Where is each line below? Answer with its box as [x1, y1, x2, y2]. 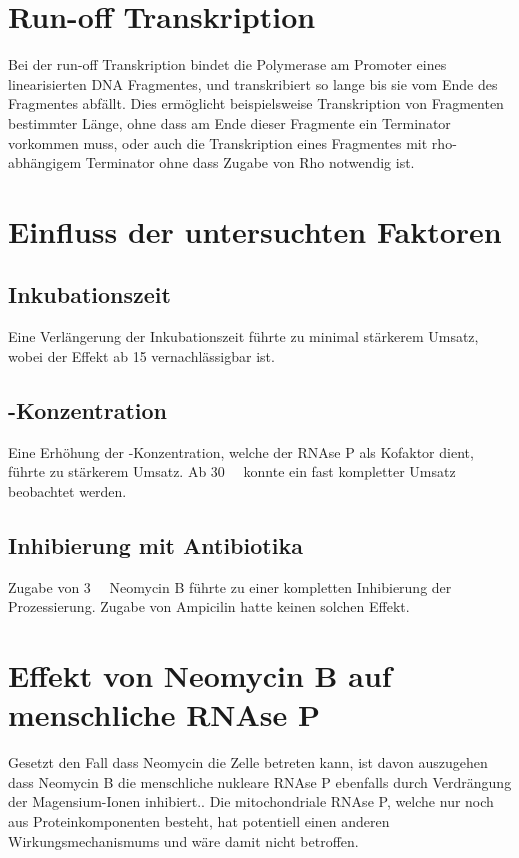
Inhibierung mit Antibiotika [8, 529, 303, 560]
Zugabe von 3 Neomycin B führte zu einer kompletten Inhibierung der [8, 576, 452, 597]
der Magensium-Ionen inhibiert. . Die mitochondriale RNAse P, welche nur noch [8, 791, 494, 812]
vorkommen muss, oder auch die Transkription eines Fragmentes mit [8, 132, 428, 153]
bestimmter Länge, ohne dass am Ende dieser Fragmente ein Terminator [8, 112, 451, 133]
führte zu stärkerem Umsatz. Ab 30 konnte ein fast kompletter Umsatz [8, 461, 456, 482]
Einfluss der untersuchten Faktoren [8, 210, 502, 251]
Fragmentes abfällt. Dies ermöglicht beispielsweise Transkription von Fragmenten [8, 93, 504, 114]
